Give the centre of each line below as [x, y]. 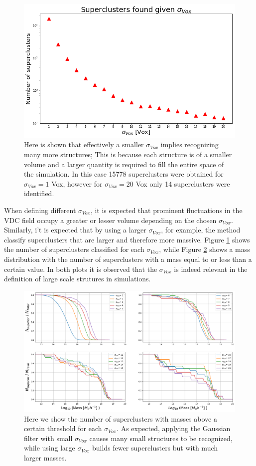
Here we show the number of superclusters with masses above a [121, 418]
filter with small [48, 438]
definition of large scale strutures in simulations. [77, 279]
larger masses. [45, 457]
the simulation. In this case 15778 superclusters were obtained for [124, 174]
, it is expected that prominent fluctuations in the [166, 210]
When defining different [40, 210]
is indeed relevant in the [211, 269]
